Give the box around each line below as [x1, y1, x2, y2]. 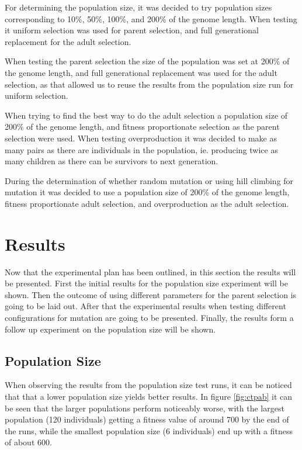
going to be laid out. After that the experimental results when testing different [5, 300, 286, 312]
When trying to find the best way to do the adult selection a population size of [5, 109, 288, 121]
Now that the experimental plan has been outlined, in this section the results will [5, 265, 296, 278]
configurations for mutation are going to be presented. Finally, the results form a [5, 311, 294, 323]
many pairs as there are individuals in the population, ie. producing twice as [5, 143, 278, 155]
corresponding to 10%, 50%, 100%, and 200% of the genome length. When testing [5, 12, 297, 25]
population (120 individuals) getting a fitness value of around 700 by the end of [5, 413, 289, 425]
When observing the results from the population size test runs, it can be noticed [5, 379, 292, 391]
